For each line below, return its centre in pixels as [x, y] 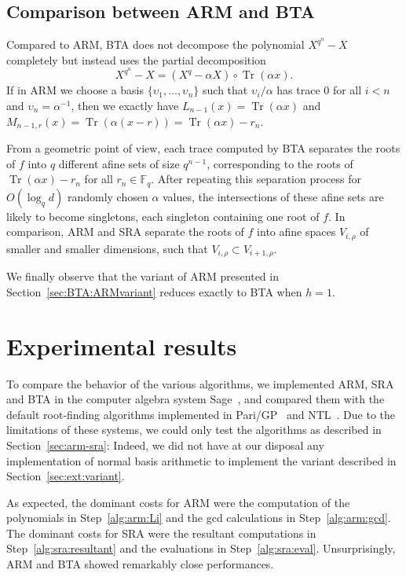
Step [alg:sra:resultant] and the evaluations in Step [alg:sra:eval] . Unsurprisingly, [201, 548]
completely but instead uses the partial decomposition [136, 59]
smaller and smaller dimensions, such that [107, 248]
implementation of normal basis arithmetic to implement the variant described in [201, 460]
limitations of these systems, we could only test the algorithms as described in [194, 430]
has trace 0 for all [319, 90]
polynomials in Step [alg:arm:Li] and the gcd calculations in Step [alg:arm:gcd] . [199, 518]
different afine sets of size [119, 163]
